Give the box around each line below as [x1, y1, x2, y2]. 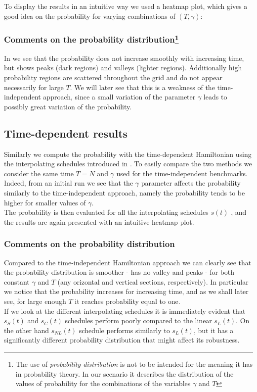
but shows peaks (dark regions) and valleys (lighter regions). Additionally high [4, 62, 242, 73]
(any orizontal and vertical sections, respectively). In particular [57, 276, 249, 287]
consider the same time [4, 168, 74, 178]
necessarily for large [4, 82, 64, 92]
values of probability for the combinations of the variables [15, 378, 191, 389]
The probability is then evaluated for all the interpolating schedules [4, 207, 209, 217]
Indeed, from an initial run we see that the [4, 178, 133, 188]
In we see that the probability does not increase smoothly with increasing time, [4, 52, 244, 63]
